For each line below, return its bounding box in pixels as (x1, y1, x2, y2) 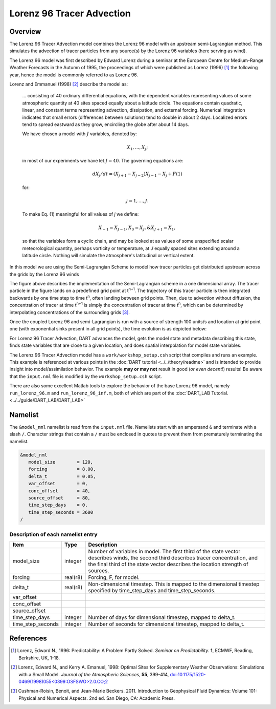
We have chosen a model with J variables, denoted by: (22, 131, 137, 137)
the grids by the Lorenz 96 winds (9, 271, 79, 277)
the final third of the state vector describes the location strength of (88, 560, 249, 568)
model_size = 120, (28, 459, 94, 465)
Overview (9, 27, 41, 36)
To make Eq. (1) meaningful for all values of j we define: (22, 211, 139, 217)
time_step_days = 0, (28, 502, 88, 508)
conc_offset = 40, (28, 488, 90, 494)
